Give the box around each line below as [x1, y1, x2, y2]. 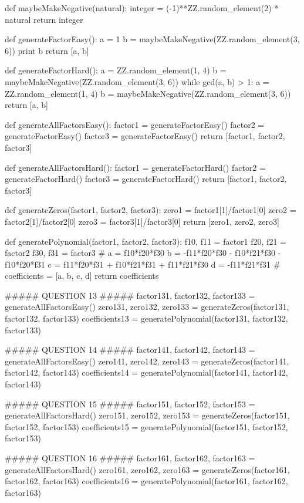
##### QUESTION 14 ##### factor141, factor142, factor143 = [5, 343, 255, 356]
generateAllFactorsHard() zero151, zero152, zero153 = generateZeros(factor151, [5, 409, 290, 421]
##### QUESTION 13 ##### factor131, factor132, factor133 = [5, 289, 255, 301]
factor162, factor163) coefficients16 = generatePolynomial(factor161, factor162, [5, 475, 288, 487]
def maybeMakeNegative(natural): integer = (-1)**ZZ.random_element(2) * [5, 2, 279, 13]
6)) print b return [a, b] [5, 44, 89, 56]
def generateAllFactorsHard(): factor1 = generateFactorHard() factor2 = [5, 161, 266, 173]
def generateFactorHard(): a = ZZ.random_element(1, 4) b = [5, 64, 227, 76]
